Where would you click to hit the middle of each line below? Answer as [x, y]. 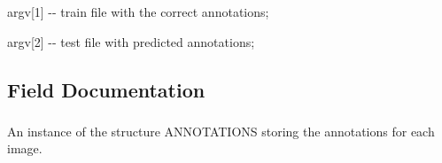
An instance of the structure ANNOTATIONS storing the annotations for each [221, 131]
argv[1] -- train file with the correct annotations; [138, 12]
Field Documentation [106, 89]
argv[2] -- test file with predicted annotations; [131, 41]
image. [25, 148]
